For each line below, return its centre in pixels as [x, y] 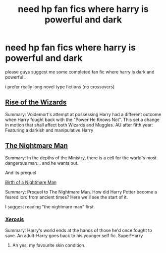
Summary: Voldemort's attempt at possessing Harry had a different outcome [83, 114]
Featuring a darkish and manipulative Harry [49, 130]
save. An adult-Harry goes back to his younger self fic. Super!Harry [74, 235]
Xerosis [15, 219]
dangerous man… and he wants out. [42, 163]
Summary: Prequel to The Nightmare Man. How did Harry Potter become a [81, 191]
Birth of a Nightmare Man [31, 182]
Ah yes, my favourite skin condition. [49, 245]
